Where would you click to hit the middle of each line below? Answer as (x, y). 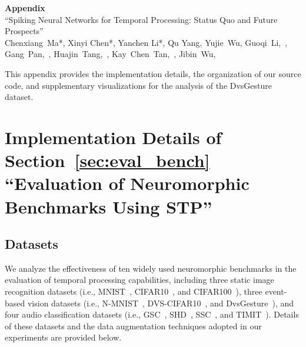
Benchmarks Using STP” (109, 206)
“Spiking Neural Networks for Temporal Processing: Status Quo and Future (141, 19)
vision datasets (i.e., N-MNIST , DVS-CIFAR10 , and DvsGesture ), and (161, 303)
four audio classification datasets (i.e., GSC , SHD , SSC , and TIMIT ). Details (152, 314)
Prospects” (24, 31)
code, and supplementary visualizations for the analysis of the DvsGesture (139, 85)
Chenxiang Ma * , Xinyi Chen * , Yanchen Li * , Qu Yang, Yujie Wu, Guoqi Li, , (146, 42)
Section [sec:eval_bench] (107, 160)
